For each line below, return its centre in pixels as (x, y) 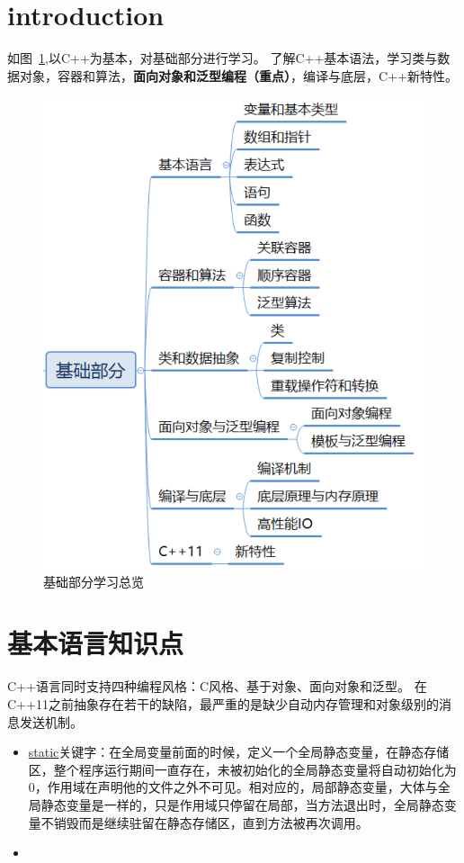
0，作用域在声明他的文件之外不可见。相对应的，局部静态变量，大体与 (233, 787)
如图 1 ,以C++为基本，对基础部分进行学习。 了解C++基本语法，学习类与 (223, 58)
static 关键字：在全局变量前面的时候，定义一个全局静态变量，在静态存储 (239, 752)
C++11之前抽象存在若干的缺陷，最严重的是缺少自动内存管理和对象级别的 (223, 703)
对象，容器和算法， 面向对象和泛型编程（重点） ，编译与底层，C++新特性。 (238, 75)
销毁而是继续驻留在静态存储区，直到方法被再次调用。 (211, 822)
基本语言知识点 (96, 643)
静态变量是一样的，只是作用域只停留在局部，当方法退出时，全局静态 (242, 804)
